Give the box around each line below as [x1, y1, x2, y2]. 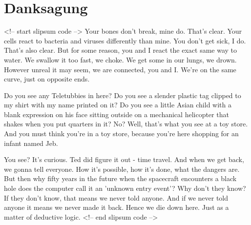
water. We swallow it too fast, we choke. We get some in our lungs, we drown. [4, 54, 237, 64]
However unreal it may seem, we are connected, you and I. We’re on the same [4, 64, 236, 74]
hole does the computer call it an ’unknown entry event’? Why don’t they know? [4, 183, 246, 193]
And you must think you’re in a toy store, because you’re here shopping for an [4, 128, 239, 139]
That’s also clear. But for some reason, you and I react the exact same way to [4, 45, 237, 55]
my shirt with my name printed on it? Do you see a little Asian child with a [4, 100, 231, 110]
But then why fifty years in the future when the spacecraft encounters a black [4, 173, 237, 184]
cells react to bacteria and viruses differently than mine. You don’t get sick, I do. [4, 35, 246, 45]
